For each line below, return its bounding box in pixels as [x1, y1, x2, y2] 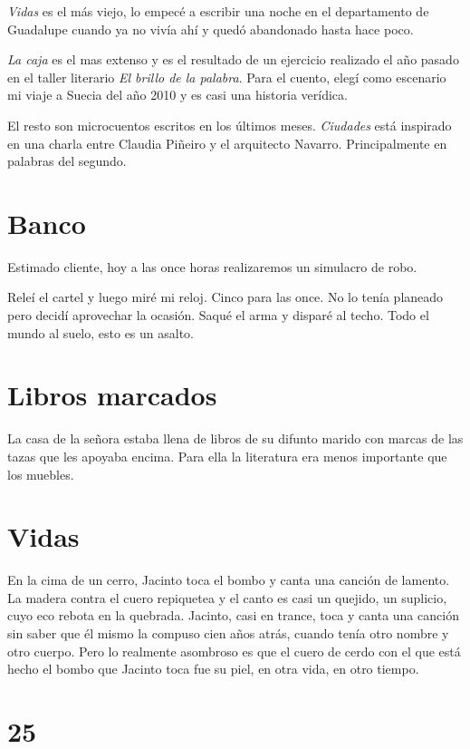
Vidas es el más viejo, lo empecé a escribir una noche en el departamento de [7, 2, 429, 20]
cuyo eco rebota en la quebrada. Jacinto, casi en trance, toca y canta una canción [7, 606, 459, 625]
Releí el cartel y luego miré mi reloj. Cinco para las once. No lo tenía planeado [7, 287, 444, 306]
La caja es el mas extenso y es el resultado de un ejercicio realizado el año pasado [7, 50, 459, 69]
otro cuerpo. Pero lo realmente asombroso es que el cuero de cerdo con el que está [7, 641, 461, 660]
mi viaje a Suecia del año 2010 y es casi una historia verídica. [7, 85, 348, 104]
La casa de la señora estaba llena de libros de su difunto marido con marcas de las [7, 429, 464, 448]
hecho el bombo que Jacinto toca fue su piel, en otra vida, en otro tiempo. [7, 659, 419, 678]
